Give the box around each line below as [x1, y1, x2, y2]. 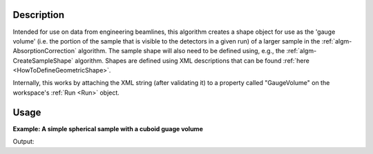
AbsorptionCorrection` [12, 47, 77, 55]
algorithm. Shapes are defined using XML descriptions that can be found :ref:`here [75, 56, 310, 65]
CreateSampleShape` [12, 56, 74, 65]
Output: [12, 137, 35, 146]
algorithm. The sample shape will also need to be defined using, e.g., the [78, 47, 285, 55]
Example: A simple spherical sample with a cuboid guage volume [12, 124, 203, 133]
